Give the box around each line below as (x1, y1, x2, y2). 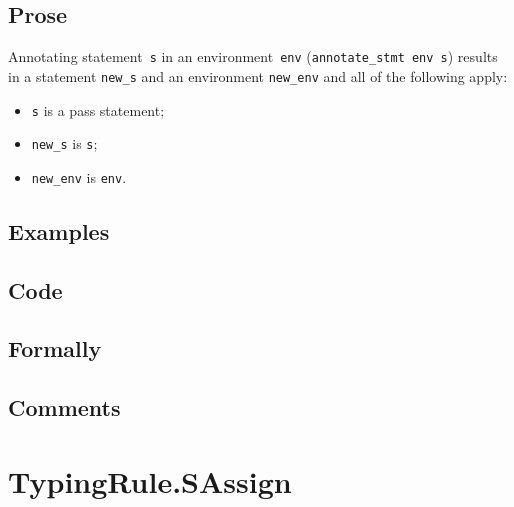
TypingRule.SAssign (8, 460, 292, 501)
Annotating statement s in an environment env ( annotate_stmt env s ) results (8, 46, 498, 67)
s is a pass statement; (31, 99, 165, 120)
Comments (8, 392, 121, 423)
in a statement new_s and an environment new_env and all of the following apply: (8, 65, 508, 86)
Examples (8, 215, 110, 246)
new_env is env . (31, 166, 127, 187)
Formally (8, 333, 102, 364)
